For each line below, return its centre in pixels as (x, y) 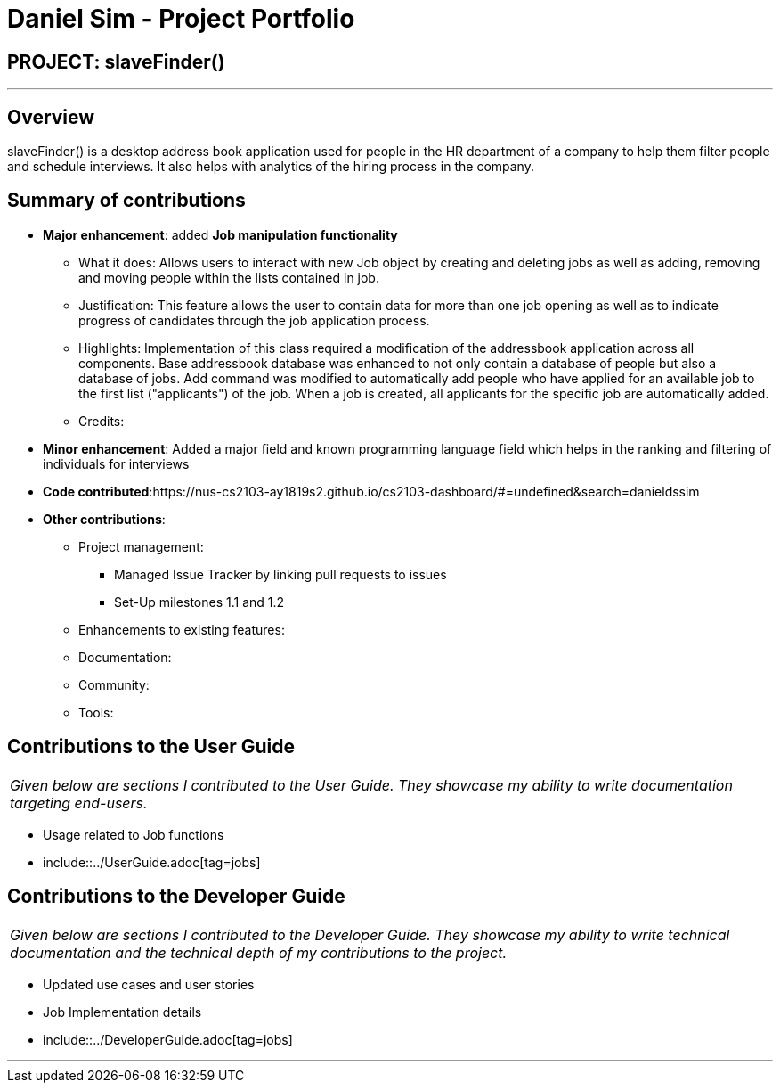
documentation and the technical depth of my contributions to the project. (259, 952)
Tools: (96, 712)
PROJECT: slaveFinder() (116, 61)
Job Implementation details (122, 1012)
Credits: (102, 421)
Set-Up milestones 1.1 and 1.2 (199, 602)
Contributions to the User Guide (151, 747)
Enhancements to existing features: (182, 629)
